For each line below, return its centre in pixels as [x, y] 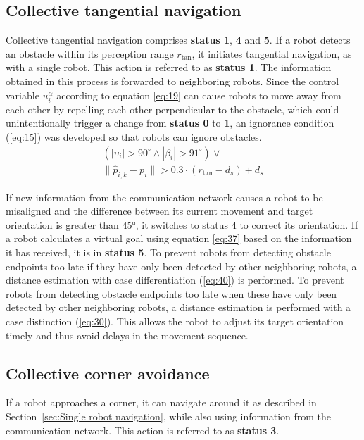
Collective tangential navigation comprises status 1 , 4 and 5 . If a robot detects [178, 40]
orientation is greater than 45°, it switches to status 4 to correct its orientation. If [182, 224]
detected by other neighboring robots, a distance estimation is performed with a [178, 307]
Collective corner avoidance [108, 373]
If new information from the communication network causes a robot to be [164, 197]
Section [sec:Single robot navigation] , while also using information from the [169, 416]
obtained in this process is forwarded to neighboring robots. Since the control [172, 81]
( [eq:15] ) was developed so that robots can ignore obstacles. [134, 136]
